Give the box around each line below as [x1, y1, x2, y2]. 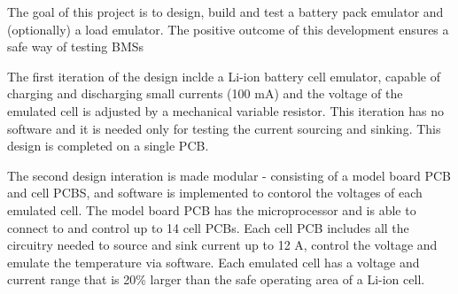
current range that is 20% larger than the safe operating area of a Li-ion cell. [7, 270, 425, 289]
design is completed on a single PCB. [7, 136, 209, 155]
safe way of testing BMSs [7, 37, 144, 56]
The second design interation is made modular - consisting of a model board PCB [7, 166, 451, 184]
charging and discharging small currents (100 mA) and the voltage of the [7, 84, 403, 103]
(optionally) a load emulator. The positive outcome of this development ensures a [7, 19, 449, 38]
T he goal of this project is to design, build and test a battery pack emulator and [7, 3, 444, 20]
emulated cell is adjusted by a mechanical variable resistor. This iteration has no [7, 101, 444, 120]
